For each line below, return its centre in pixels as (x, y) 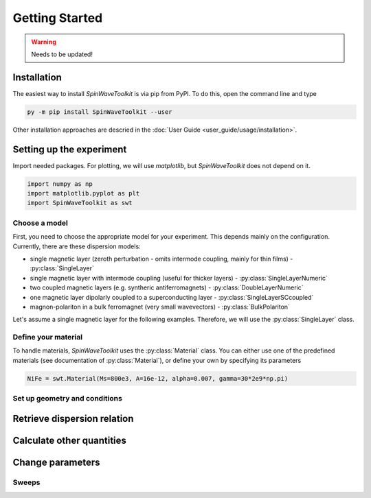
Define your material (47, 337)
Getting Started (58, 18)
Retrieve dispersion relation (73, 418)
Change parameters (56, 462)
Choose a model (40, 223)
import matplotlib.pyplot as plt (83, 193)
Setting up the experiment (70, 149)
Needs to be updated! (62, 54)
